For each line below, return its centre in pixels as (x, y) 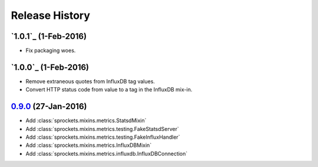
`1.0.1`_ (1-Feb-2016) (49, 36)
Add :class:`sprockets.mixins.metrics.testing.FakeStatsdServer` (102, 129)
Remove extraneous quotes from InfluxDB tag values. (90, 81)
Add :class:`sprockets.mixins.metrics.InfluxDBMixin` (89, 145)
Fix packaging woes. (51, 51)
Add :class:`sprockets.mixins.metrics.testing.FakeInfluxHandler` (103, 137)
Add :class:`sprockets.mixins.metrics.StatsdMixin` (86, 120)
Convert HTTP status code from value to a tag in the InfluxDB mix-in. (109, 90)
